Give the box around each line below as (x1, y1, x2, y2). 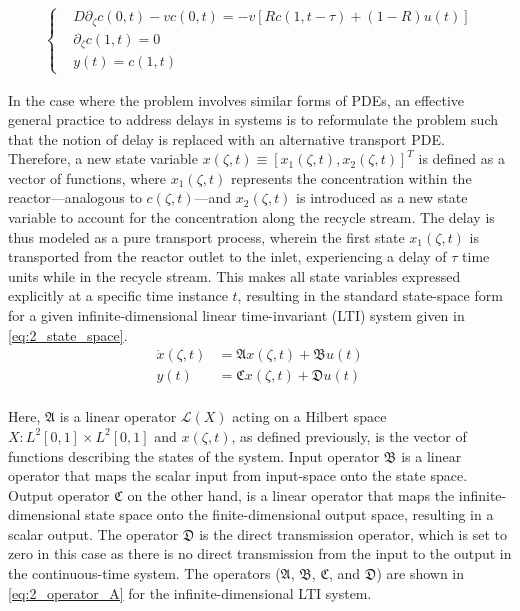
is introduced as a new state (296, 187, 468, 208)
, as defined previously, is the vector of (231, 425, 467, 446)
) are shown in (376, 563, 465, 584)
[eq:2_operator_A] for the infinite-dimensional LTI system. (8, 582, 372, 603)
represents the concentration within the (230, 167, 472, 188)
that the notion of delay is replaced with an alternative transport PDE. (8, 128, 445, 149)
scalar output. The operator (8, 523, 179, 544)
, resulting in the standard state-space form (237, 285, 503, 306)
